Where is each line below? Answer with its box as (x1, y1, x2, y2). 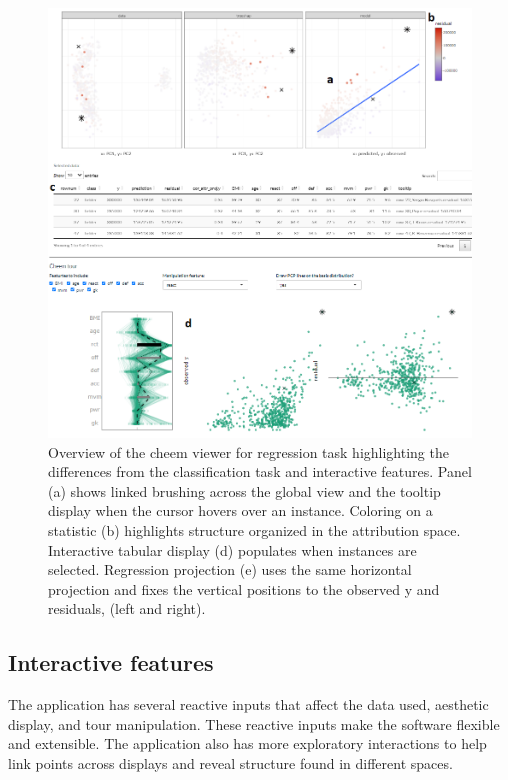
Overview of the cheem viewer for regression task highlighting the (48, 441, 449, 462)
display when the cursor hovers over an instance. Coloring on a (48, 500, 433, 521)
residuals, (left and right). (48, 598, 206, 619)
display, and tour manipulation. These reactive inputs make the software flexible (8, 713, 500, 734)
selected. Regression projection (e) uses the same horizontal (48, 559, 412, 580)
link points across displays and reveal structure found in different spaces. (8, 752, 453, 773)
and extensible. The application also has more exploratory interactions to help (8, 733, 487, 754)
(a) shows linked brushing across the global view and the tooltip (48, 480, 441, 501)
